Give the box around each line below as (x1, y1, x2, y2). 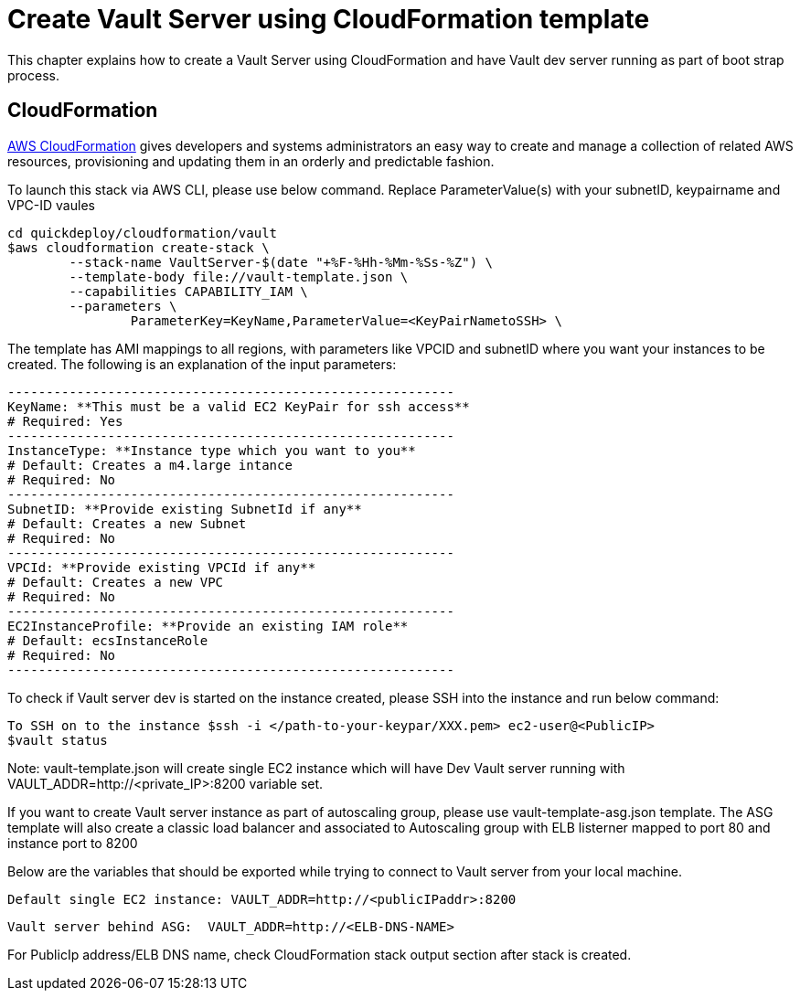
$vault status (7, 732, 108, 748)
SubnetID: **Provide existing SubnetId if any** (7, 501, 362, 516)
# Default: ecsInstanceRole (7, 632, 208, 648)
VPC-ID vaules (7, 196, 95, 213)
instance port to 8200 (7, 834, 138, 851)
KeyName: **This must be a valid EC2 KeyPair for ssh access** (7, 398, 470, 414)
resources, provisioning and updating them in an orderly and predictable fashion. (7, 153, 495, 169)
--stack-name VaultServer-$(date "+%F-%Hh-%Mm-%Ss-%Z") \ (69, 254, 494, 270)
